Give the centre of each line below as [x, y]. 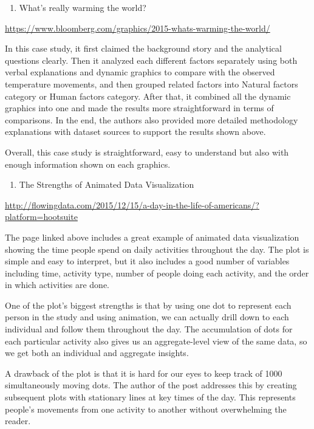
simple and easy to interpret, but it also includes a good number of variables [147, 261]
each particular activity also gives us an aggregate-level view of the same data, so [156, 341]
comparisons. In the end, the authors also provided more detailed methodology [152, 119]
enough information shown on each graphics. [88, 164]
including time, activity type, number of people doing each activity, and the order [157, 273]
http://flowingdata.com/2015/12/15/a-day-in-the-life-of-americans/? [132, 204]
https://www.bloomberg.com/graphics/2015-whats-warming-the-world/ [138, 28]
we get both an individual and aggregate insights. [97, 353]
